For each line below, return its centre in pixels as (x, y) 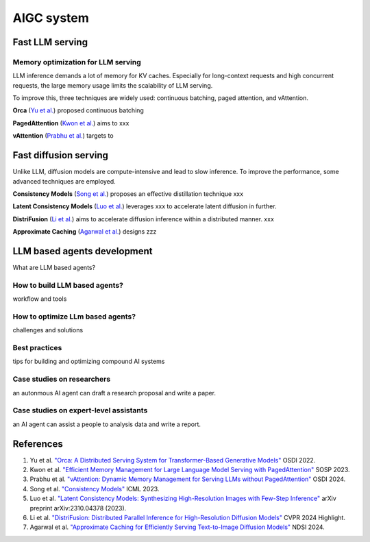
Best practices (37, 348)
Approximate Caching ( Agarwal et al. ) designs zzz (85, 232)
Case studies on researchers (62, 379)
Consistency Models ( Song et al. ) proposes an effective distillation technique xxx (128, 194)
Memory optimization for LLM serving (77, 62)
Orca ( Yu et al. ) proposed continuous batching (78, 110)
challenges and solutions (48, 330)
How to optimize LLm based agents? (74, 317)
